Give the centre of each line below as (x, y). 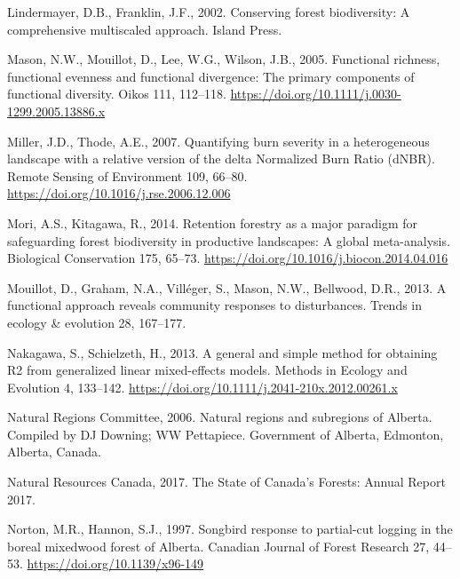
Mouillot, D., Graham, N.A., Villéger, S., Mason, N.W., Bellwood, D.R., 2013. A (227, 287)
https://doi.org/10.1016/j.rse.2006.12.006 (119, 193)
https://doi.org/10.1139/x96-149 (115, 563)
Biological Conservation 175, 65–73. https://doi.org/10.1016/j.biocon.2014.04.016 (228, 258)
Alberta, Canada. (54, 452)
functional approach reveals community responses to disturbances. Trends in (215, 305)
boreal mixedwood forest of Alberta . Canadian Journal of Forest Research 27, (218, 546)
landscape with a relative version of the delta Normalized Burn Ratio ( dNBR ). (221, 159)
